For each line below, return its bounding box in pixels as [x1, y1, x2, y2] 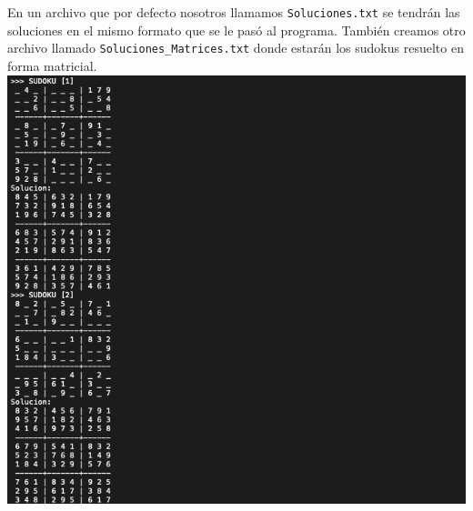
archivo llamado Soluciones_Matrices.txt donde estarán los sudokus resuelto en [7, 38, 464, 57]
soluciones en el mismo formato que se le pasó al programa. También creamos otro [7, 20, 466, 39]
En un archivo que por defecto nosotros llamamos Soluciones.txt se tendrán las [7, 3, 460, 21]
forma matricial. [7, 55, 97, 75]
